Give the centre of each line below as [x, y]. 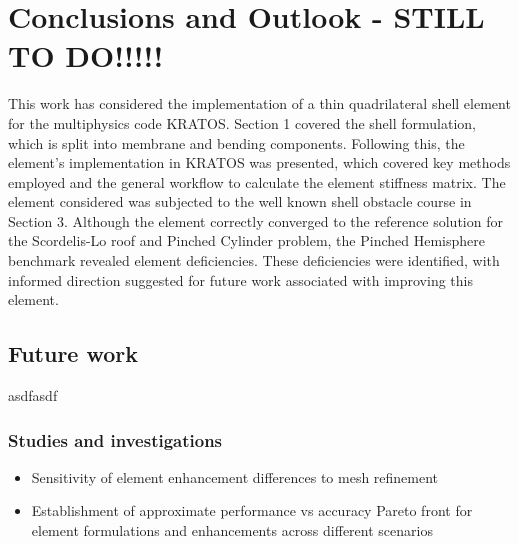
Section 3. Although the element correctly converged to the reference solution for [255, 220]
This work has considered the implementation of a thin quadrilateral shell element [259, 103]
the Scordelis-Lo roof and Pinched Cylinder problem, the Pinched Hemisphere [246, 240]
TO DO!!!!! [86, 55]
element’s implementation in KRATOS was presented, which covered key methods [259, 162]
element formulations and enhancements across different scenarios [232, 530]
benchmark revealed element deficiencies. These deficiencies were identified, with [254, 260]
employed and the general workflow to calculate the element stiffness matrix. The [257, 181]
